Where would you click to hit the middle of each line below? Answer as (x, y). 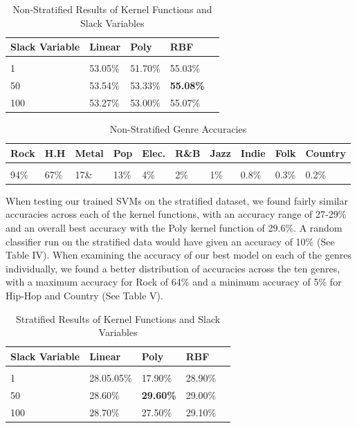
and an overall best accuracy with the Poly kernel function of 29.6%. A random (174, 228)
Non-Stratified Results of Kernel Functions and (112, 9)
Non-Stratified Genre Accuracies (178, 129)
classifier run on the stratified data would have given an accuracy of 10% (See (170, 241)
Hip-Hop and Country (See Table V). (84, 295)
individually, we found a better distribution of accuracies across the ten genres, (173, 268)
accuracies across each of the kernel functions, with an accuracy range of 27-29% (176, 214)
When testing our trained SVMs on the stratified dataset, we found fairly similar (177, 200)
